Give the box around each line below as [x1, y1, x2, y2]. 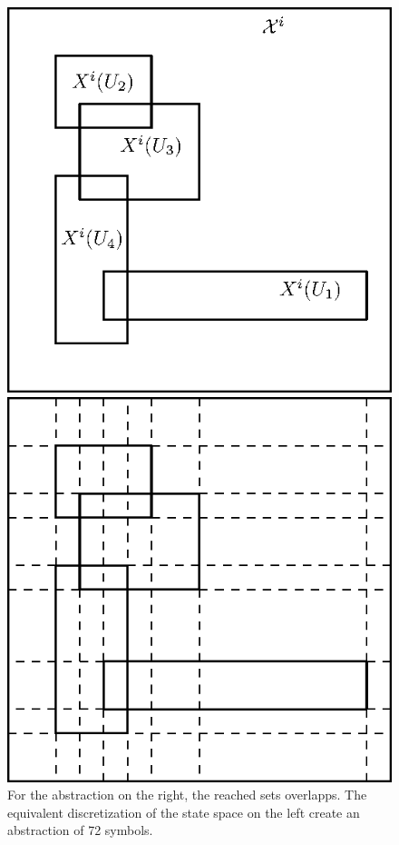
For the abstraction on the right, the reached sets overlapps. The [7, 785, 367, 804]
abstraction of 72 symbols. [7, 820, 153, 840]
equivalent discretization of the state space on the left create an [7, 802, 360, 821]
